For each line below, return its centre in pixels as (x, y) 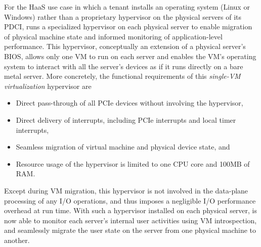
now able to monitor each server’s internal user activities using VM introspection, (130, 220)
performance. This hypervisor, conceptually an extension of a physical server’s (125, 46)
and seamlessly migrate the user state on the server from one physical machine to (130, 230)
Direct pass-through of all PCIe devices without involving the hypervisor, (129, 103)
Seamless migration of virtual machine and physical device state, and (123, 147)
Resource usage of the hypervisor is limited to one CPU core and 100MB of (133, 163)
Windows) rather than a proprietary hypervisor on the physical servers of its (123, 16)
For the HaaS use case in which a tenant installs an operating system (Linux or (127, 7)
